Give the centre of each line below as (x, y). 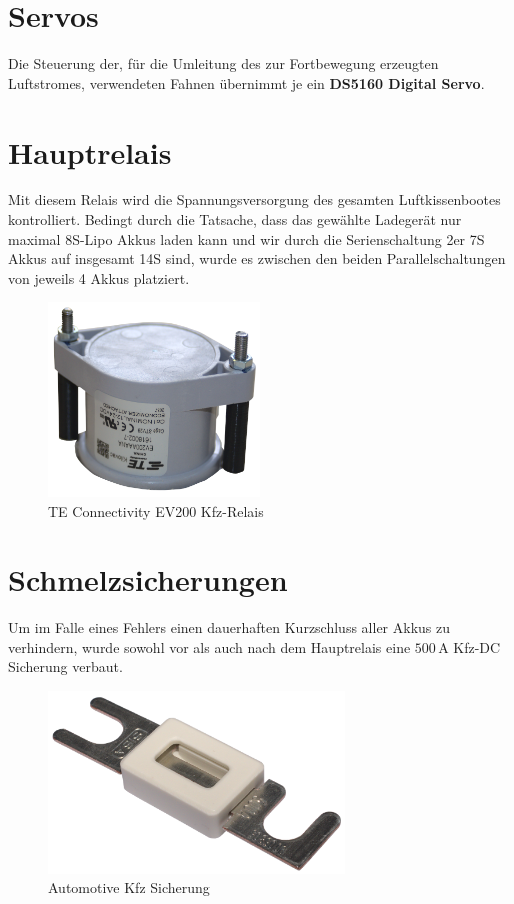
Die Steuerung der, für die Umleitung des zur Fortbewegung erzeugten (223, 63)
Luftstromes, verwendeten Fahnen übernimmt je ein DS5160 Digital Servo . (246, 82)
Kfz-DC (477, 646)
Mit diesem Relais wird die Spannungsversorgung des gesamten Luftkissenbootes (254, 199)
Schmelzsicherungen (148, 579)
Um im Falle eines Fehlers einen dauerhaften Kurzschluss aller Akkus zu (229, 627)
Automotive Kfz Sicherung (129, 887)
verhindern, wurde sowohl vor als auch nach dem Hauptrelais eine (209, 646)
